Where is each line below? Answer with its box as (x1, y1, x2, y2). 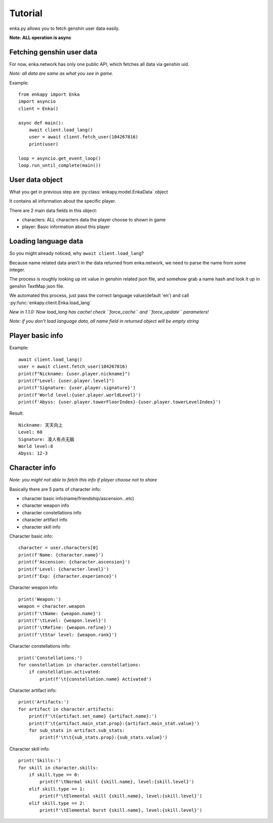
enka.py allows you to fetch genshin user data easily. (9, 25, 120, 31)
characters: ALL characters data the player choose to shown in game (22, 217, 166, 222)
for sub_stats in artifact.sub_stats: (28, 728, 125, 733)
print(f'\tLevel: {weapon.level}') (18, 617, 107, 623)
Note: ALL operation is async (9, 34, 72, 41)
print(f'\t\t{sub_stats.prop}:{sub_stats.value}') (39, 735, 168, 740)
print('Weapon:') (18, 596, 61, 602)
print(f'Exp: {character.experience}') (18, 573, 117, 579)
